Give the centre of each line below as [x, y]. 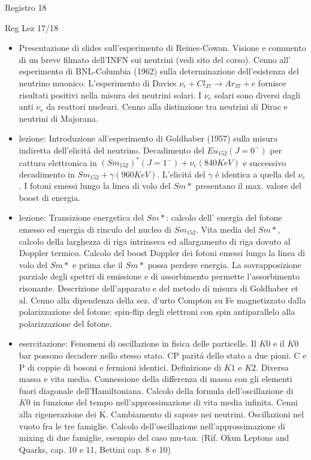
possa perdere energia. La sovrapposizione [224, 264]
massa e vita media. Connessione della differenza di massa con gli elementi [155, 379]
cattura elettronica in [58, 162]
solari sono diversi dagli [257, 94]
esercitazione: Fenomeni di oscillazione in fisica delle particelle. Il [138, 343]
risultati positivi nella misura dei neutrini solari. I [110, 94]
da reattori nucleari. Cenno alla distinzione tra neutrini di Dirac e [167, 106]
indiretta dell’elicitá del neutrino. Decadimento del [111, 150]
